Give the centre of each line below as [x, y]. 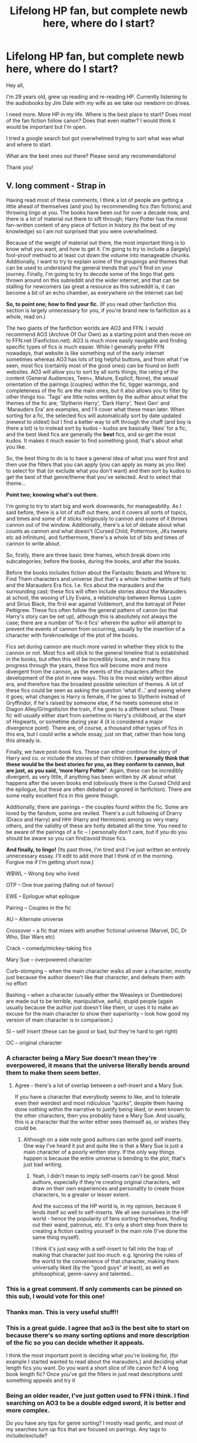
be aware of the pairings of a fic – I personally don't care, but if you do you [96, 832]
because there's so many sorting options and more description [98, 1335]
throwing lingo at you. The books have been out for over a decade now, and [98, 212]
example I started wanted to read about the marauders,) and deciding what [97, 1362]
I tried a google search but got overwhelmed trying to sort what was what [95, 138]
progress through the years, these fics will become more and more [87, 665]
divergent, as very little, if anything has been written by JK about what [91, 777]
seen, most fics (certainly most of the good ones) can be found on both [93, 365]
